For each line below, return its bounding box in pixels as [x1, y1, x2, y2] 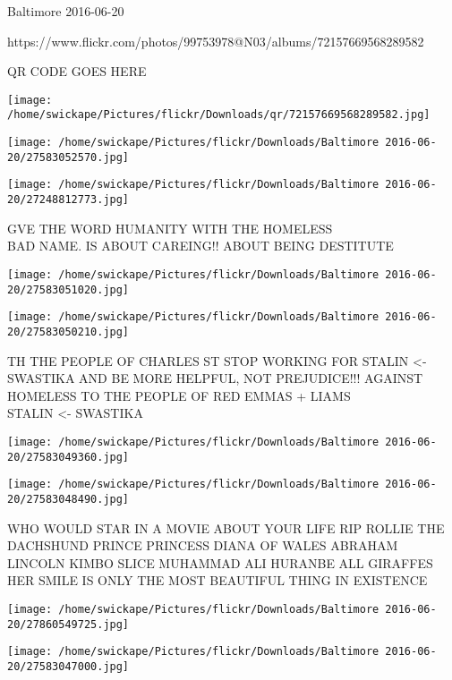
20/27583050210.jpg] [7, 325, 130, 338]
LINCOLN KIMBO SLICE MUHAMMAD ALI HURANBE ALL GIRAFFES [7, 553, 433, 572]
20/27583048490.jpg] [7, 492, 130, 506]
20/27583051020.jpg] [7, 283, 130, 296]
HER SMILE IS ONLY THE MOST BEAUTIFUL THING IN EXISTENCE [7, 571, 428, 590]
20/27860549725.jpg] [7, 617, 130, 631]
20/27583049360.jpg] [7, 450, 130, 463]
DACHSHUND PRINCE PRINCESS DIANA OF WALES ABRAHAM [7, 536, 398, 555]
